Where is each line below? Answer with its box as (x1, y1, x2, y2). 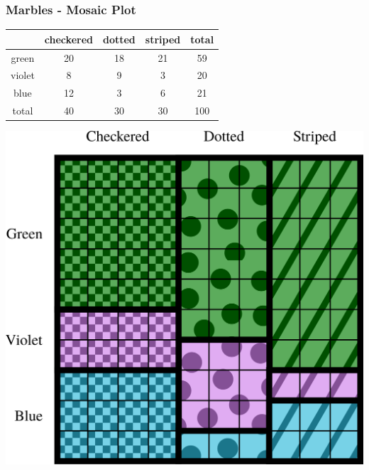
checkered (44, 31, 93, 46)
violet (11, 68, 35, 82)
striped (145, 31, 181, 46)
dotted (102, 31, 136, 46)
